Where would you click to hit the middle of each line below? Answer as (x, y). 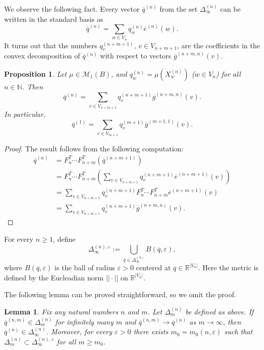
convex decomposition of (42, 56)
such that (238, 331)
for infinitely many (84, 321)
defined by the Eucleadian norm (54, 277)
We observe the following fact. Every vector (72, 9)
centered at (153, 267)
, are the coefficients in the (218, 45)
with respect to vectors (136, 56)
